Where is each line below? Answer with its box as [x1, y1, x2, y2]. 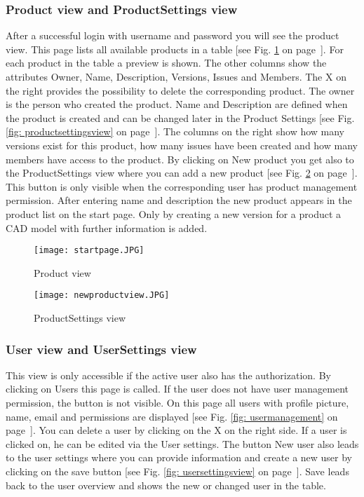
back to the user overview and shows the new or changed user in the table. [6, 477, 326, 492]
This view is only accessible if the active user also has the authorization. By [6, 367, 331, 382]
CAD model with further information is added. [6, 220, 208, 235]
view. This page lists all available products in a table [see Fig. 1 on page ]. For [6, 41, 344, 56]
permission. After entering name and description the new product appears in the [6, 193, 352, 207]
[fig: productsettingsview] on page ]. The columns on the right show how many [6, 124, 345, 139]
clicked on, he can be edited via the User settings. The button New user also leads [6, 436, 359, 451]
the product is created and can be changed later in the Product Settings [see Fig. [6, 110, 355, 125]
